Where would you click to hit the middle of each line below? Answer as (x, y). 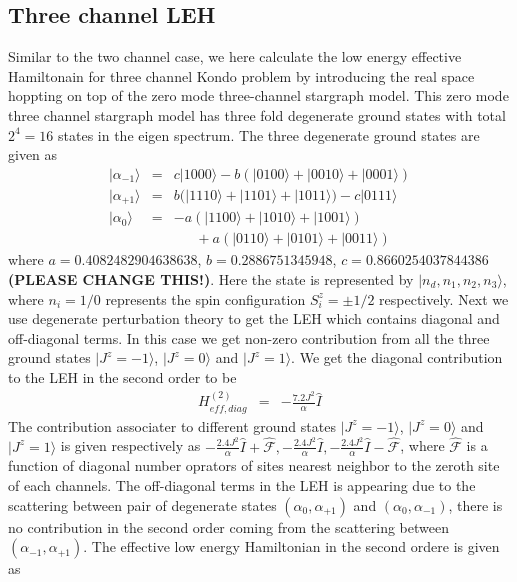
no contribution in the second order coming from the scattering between (228, 526)
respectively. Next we (444, 298)
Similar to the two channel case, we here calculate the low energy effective (235, 56)
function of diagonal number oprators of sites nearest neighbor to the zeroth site (254, 465)
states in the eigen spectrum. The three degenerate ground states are (269, 134)
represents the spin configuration (205, 298)
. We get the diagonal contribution (397, 357)
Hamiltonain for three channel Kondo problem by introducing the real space (241, 75)
